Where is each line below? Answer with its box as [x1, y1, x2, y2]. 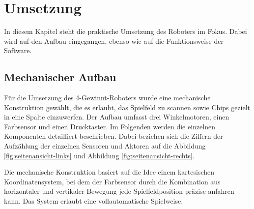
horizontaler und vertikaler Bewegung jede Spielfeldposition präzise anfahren [4, 186, 234, 196]
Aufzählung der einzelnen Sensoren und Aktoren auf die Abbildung [4, 141, 206, 151]
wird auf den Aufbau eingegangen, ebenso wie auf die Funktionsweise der [4, 35, 224, 46]
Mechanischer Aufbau [4, 69, 116, 85]
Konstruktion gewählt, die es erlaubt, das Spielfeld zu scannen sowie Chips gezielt [4, 102, 251, 112]
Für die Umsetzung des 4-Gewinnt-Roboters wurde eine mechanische [4, 92, 211, 103]
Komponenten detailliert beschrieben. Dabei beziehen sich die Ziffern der [4, 131, 223, 141]
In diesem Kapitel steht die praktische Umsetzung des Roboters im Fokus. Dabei [4, 26, 247, 36]
